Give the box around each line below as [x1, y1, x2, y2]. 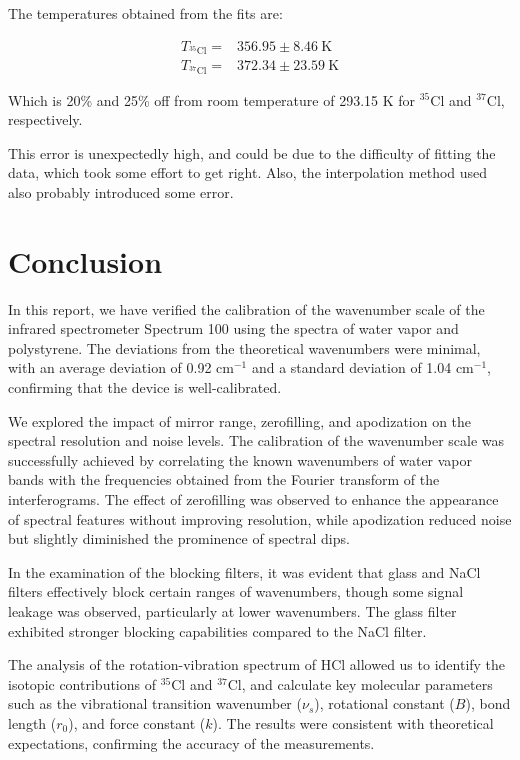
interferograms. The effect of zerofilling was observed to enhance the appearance [8, 489, 499, 509]
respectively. [8, 109, 83, 130]
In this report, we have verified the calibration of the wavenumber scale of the [8, 298, 485, 319]
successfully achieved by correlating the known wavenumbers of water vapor [8, 449, 473, 470]
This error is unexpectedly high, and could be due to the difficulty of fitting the [8, 142, 496, 163]
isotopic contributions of [8, 673, 156, 694]
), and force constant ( [68, 712, 206, 733]
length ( [8, 712, 57, 733]
